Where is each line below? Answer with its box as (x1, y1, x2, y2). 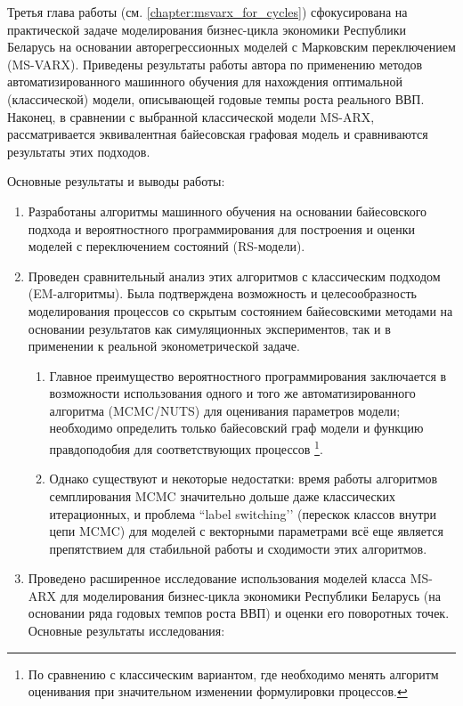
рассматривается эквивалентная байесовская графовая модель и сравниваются (7, 125, 428, 143)
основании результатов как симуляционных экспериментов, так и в (28, 319, 391, 337)
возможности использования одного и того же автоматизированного (49, 384, 416, 402)
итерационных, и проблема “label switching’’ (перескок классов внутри (49, 504, 437, 523)
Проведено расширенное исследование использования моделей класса (28, 569, 406, 588)
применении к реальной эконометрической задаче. (28, 337, 300, 355)
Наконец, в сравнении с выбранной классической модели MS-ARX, (7, 107, 375, 126)
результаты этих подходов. (7, 142, 150, 160)
